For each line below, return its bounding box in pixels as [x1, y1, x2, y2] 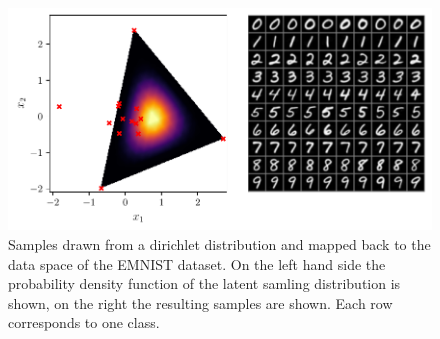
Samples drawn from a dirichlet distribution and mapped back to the [8, 233, 431, 254]
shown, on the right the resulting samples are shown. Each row [8, 292, 393, 313]
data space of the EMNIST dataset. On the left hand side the [8, 253, 386, 274]
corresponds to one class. [8, 312, 160, 333]
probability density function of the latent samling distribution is [8, 273, 401, 294]
